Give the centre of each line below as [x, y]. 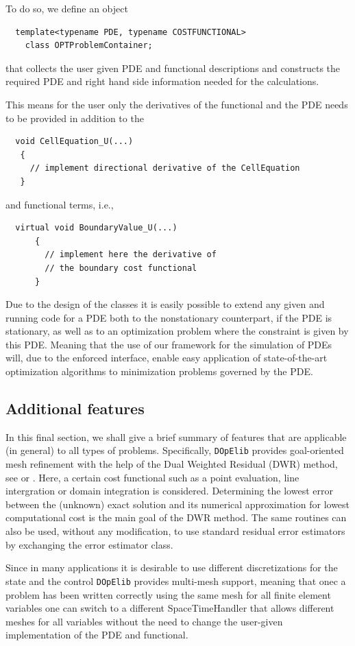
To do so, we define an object [67, 8]
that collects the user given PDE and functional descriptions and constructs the [173, 68]
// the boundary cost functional [121, 268]
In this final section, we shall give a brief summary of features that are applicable [176, 436]
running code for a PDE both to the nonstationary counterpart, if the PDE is [169, 317]
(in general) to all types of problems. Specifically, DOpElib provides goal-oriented [175, 450]
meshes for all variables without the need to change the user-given [144, 621]
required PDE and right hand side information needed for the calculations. [162, 81]
